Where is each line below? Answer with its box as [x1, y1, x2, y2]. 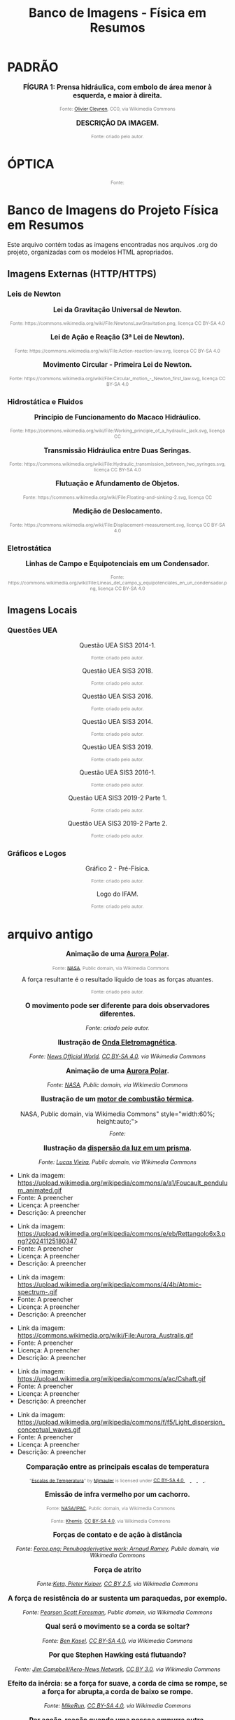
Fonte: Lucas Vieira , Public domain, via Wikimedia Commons [38, 1159, 197, 1166]
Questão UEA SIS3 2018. [82, 666, 153, 675]
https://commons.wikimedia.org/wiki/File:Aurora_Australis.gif [17, 1331, 194, 1340]
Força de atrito [93, 1565, 142, 1574]
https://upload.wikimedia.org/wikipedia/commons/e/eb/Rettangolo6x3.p [17, 1230, 226, 1238]
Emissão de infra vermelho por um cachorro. [45, 1489, 190, 1499]
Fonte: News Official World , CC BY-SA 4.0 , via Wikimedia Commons [29, 1053, 206, 1061]
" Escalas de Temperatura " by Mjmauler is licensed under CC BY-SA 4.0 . [29, 1477, 206, 1484]
